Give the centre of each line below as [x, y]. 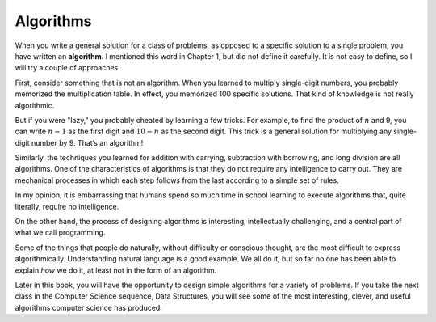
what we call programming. [60, 233]
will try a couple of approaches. [67, 68]
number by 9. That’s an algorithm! [87, 142]
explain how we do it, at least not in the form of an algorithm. [116, 270]
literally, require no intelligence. [67, 206]
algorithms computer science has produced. [89, 307]
